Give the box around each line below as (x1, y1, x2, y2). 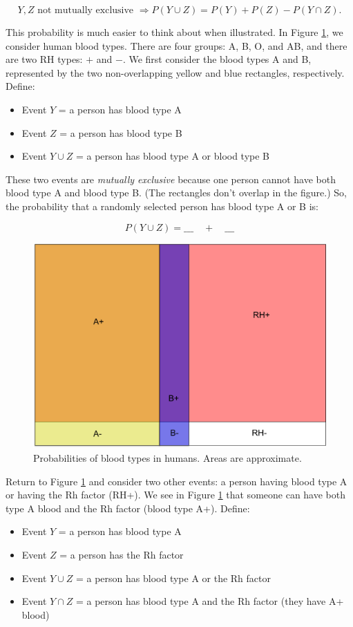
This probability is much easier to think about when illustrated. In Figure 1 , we (6, 25, 343, 39)
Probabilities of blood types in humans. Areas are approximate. (33, 451, 302, 465)
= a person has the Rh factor (59, 547, 184, 561)
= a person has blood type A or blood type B (75, 149, 270, 163)
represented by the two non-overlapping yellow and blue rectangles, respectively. (6, 65, 345, 79)
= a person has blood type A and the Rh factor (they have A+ (75, 594, 344, 608)
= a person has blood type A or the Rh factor (75, 570, 271, 585)
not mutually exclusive (37, 6, 134, 15)
